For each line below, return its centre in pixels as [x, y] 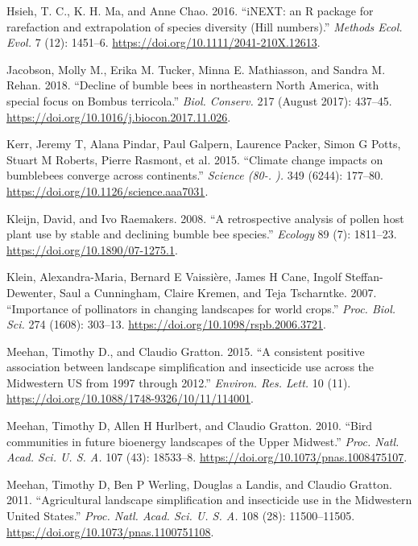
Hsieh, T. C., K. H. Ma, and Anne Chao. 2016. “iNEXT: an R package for [190, 10]
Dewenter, [31, 292]
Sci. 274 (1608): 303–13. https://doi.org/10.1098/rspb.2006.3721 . [166, 324]
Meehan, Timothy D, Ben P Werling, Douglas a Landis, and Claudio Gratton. [199, 484]
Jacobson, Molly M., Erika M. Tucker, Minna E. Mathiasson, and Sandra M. [196, 69]
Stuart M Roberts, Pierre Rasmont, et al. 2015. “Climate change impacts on [195, 159]
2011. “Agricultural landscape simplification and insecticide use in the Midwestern [209, 500]
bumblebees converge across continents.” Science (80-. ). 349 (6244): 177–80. [195, 175]
